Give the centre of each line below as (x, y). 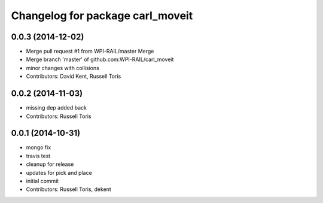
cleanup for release (50, 164)
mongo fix (39, 147)
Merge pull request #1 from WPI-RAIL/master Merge (90, 51)
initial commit (42, 181)
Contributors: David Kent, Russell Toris (74, 76)
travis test (38, 156)
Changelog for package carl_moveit (102, 16)
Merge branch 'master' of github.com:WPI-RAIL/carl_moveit (100, 59)
